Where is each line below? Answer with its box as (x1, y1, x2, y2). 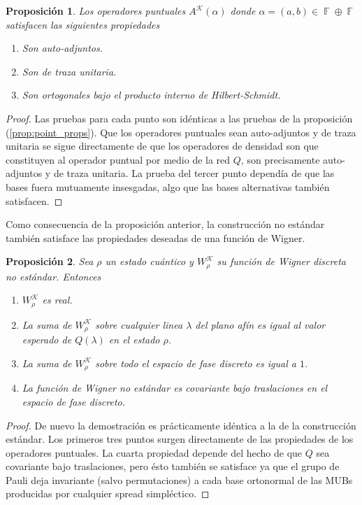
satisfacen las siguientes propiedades (6, 17, 160, 31)
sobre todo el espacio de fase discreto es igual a (95, 355, 296, 370)
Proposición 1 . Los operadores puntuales (6, 3, 186, 17)
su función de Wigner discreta (217, 254, 346, 269)
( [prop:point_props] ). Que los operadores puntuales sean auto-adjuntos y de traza (6, 125, 356, 139)
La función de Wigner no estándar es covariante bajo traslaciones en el (22, 380, 328, 395)
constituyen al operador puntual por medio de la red (6, 152, 231, 166)
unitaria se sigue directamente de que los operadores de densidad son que (6, 138, 319, 153)
